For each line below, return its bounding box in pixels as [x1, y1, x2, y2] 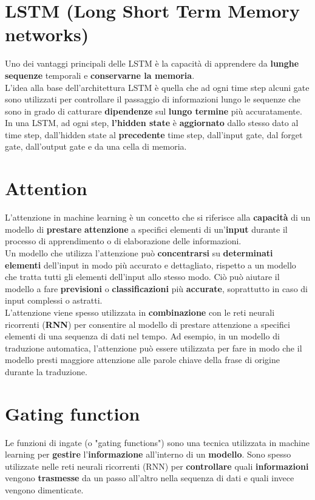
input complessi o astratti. [5, 294, 103, 307]
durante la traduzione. [5, 365, 87, 378]
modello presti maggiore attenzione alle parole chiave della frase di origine [5, 353, 280, 366]
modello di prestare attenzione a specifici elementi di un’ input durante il [5, 222, 288, 235]
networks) [5, 22, 89, 47]
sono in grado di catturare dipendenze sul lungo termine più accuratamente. [5, 104, 302, 117]
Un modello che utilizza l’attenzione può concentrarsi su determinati [5, 246, 273, 259]
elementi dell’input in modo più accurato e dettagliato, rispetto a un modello [5, 258, 296, 271]
